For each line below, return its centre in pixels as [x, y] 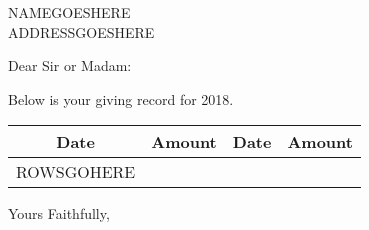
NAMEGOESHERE [69, 12]
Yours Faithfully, [59, 213]
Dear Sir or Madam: [70, 65]
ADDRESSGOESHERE [81, 31]
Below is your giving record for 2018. [121, 98]
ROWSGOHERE [76, 172]
